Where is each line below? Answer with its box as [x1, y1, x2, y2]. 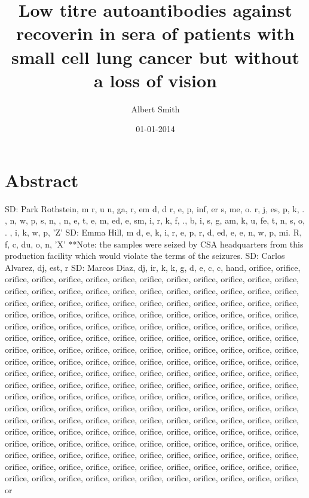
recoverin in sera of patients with [16, 21, 295, 45]
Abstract [5, 167, 79, 192]
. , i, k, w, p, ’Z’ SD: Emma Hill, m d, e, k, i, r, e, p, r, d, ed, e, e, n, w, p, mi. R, [5, 226, 302, 238]
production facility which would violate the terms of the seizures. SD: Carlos [5, 249, 285, 262]
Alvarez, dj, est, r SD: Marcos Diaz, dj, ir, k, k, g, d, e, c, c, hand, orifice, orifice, [5, 261, 301, 273]
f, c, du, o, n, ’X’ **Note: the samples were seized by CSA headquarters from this [5, 237, 304, 250]
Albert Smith [131, 102, 180, 115]
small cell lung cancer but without [11, 44, 300, 69]
